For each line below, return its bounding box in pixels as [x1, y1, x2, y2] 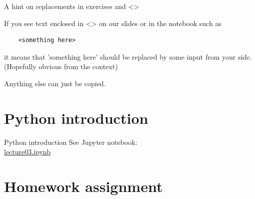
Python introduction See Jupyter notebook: [4, 136, 137, 147]
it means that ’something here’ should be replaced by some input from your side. [4, 51, 252, 62]
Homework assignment [4, 176, 163, 196]
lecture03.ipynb [4, 146, 51, 157]
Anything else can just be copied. [4, 78, 106, 88]
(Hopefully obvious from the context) [4, 61, 118, 72]
